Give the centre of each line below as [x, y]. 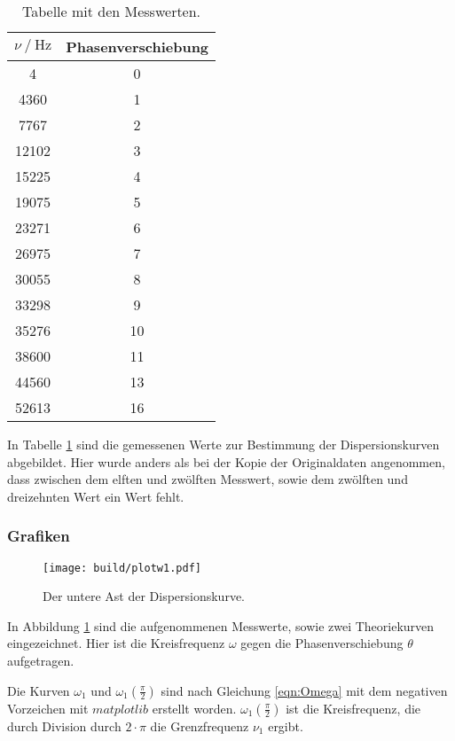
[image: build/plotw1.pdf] [122, 568]
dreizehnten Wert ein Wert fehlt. [96, 496]
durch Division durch [64, 725]
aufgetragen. [41, 661]
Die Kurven [39, 690]
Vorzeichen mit [48, 708]
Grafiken [39, 536]
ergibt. [286, 725]
